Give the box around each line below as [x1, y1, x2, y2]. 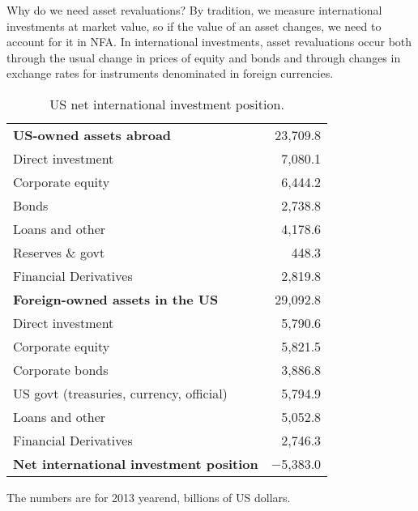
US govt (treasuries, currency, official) [13, 383, 228, 402]
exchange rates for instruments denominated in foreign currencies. [6, 65, 334, 82]
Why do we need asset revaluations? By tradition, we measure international [6, 2, 382, 18]
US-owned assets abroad [13, 125, 172, 144]
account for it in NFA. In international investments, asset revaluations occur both [6, 33, 412, 50]
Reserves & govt [13, 242, 105, 262]
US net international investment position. [49, 94, 284, 113]
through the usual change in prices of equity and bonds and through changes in [6, 49, 401, 66]
